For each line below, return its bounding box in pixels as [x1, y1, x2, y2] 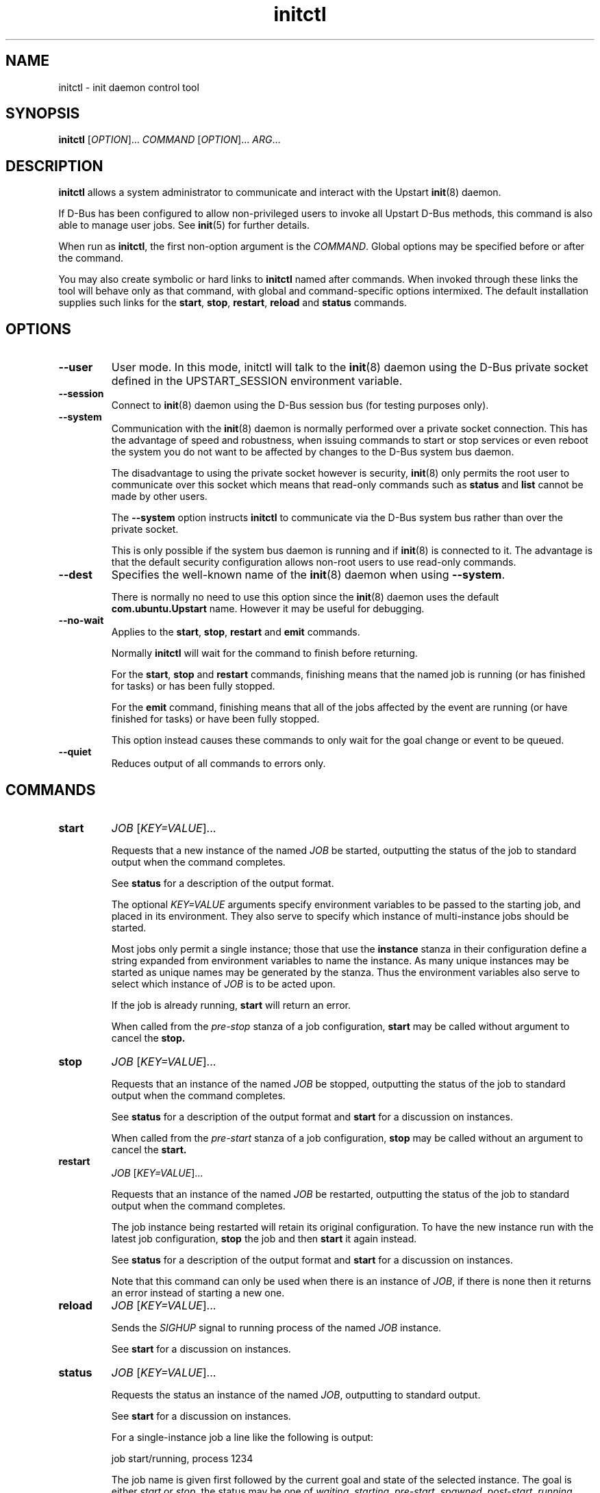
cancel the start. [111, 1143, 187, 1155]
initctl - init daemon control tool [58, 81, 199, 93]
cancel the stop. [111, 1031, 186, 1044]
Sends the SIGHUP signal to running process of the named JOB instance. [111, 1321, 442, 1333]
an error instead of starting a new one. [111, 1286, 285, 1298]
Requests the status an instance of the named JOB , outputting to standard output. [111, 1388, 481, 1401]
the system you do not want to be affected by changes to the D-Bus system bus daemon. [111, 446, 514, 458]
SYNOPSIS [5, 105, 80, 123]
